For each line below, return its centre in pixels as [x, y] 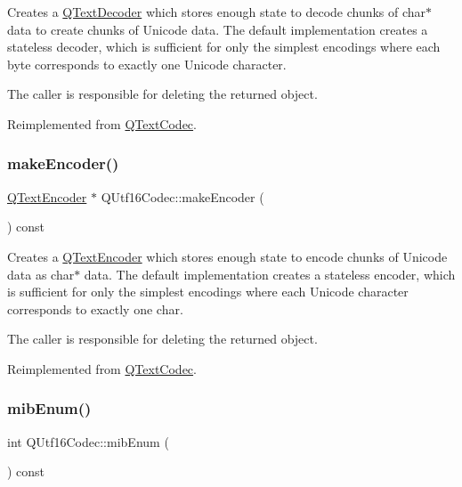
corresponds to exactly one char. [95, 308]
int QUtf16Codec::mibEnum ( [88, 441]
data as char [41, 274]
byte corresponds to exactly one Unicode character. [147, 64]
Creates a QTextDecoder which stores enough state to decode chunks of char [217, 12]
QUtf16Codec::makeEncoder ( [182, 196]
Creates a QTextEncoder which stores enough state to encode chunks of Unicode [227, 256]
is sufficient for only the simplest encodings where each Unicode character [208, 292]
